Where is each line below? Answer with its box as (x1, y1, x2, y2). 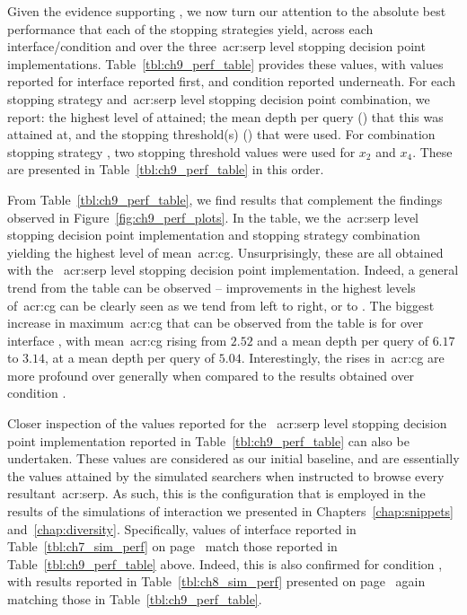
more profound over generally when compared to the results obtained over (7, 365, 415, 384)
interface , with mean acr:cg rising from (7, 330, 227, 349)
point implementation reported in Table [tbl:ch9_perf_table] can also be (7, 431, 410, 450)
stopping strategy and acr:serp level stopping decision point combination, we (7, 89, 430, 108)
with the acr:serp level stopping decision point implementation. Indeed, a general (7, 260, 459, 279)
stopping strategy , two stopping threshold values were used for (7, 142, 356, 161)
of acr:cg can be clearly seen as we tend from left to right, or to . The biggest (7, 295, 435, 314)
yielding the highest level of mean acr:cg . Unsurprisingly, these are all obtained (7, 242, 444, 261)
